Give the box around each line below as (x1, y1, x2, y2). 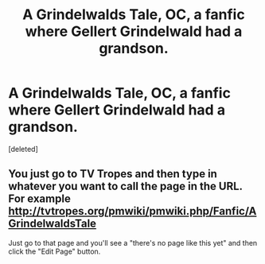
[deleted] (8, 144, 38, 153)
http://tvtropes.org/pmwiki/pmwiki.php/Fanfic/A (8, 204, 257, 218)
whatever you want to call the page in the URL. (8, 180, 243, 193)
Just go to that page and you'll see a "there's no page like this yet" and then (8, 238, 258, 247)
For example (8, 192, 72, 206)
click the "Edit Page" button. (8, 247, 101, 256)
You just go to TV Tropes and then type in (8, 167, 217, 181)
